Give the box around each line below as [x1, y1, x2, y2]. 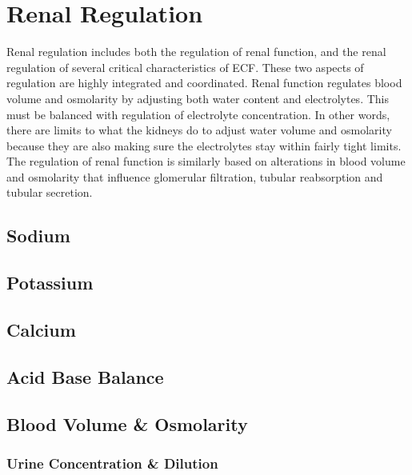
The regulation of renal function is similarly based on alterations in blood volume [6, 153, 406, 170]
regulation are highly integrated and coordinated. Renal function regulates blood [6, 74, 402, 91]
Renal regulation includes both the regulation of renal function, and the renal [6, 43, 386, 60]
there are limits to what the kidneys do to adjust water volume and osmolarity [6, 122, 392, 138]
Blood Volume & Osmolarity [6, 411, 248, 436]
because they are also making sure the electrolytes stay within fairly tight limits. [6, 137, 402, 154]
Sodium [6, 223, 70, 248]
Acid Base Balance [6, 364, 164, 389]
